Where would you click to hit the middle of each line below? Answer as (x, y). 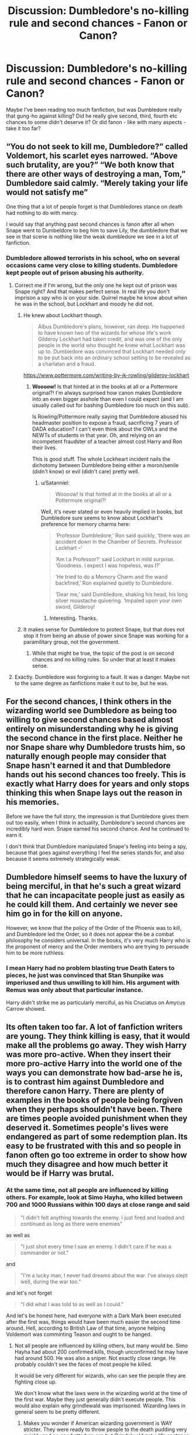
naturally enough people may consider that (86, 756)
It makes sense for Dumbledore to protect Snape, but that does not (104, 630)
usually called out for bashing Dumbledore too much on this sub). (111, 406)
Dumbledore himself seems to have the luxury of (97, 877)
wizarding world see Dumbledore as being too (92, 711)
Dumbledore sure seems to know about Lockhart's (102, 518)
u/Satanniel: (55, 483)
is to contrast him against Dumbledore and (85, 1082)
